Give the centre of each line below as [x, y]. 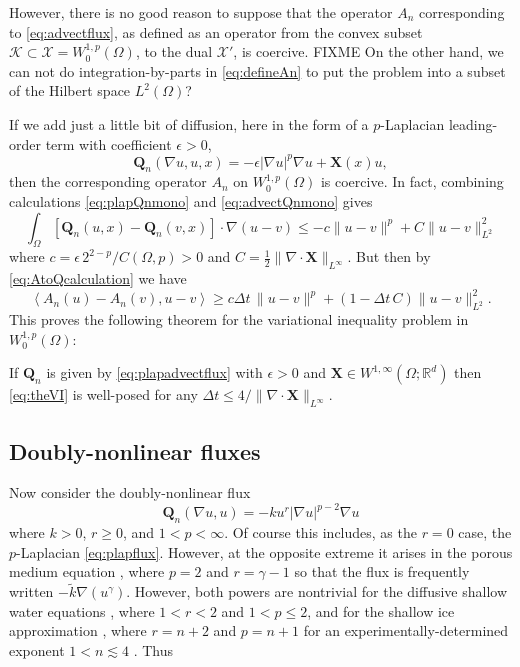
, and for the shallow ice [381, 610]
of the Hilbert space [70, 90]
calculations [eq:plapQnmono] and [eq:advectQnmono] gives [191, 201]
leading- [473, 123]
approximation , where [78, 630]
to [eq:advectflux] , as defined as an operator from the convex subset [216, 31]
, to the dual [174, 51]
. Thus [153, 649]
